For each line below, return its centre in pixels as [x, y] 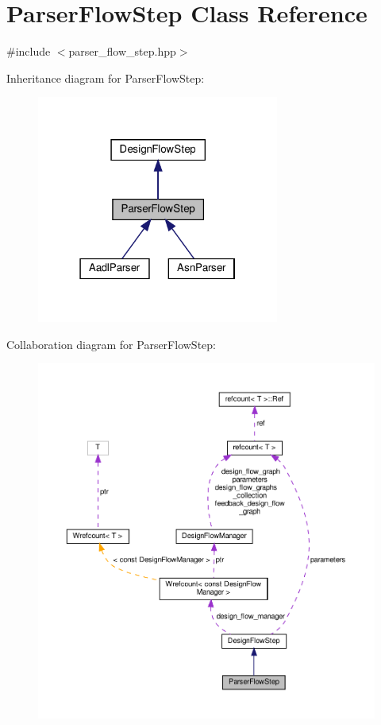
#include [29, 51]
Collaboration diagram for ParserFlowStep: [111, 344]
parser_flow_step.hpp [122, 51]
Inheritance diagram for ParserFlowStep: [106, 78]
